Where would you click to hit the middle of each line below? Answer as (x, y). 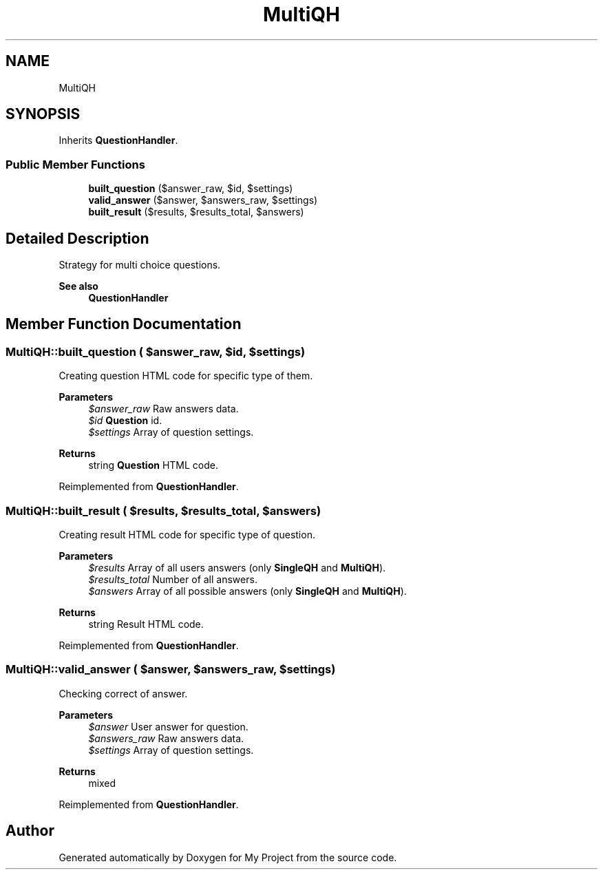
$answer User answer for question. (168, 726)
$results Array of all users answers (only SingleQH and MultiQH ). (237, 568)
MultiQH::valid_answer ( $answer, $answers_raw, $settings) (171, 670)
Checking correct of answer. (123, 693)
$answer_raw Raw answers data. (163, 409)
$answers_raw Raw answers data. (166, 738)
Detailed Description (77, 238)
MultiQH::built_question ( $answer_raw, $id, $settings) (156, 351)
